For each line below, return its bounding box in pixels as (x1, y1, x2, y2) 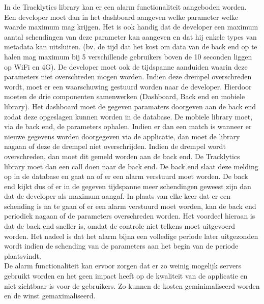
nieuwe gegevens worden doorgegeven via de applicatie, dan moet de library (4, 131, 240, 141)
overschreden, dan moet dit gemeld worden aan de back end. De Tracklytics (4, 150, 240, 161)
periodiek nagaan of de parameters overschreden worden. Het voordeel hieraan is (4, 210, 255, 221)
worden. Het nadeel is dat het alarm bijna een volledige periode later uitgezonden (4, 230, 258, 241)
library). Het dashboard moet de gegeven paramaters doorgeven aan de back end (4, 101, 256, 111)
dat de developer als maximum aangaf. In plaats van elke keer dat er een (4, 191, 231, 201)
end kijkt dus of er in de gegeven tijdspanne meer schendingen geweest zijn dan (4, 180, 251, 191)
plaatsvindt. (4, 250, 41, 261)
